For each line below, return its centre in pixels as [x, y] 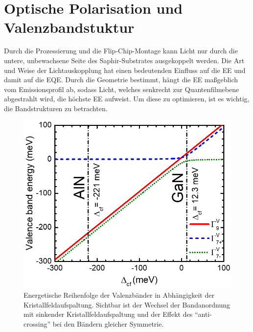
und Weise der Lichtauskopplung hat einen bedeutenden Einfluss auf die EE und [125, 70]
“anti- [203, 314]
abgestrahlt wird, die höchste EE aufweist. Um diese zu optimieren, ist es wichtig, [127, 99]
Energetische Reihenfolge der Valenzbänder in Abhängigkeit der [119, 295]
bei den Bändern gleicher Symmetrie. [108, 323]
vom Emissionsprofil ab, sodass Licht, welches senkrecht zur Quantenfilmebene [122, 89]
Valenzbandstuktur [69, 27]
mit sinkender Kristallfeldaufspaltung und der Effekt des [108, 314]
